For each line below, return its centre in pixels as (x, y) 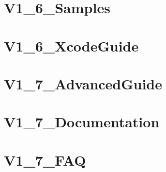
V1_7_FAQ (45, 160)
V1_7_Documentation (82, 122)
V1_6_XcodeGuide (71, 45)
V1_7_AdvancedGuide (83, 83)
